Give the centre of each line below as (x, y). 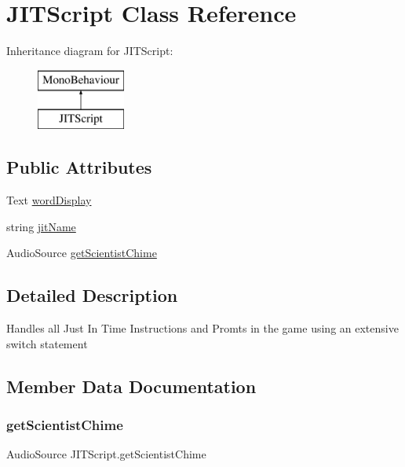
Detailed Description (92, 295)
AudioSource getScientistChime (82, 253)
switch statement (47, 343)
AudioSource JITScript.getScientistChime (106, 454)
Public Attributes (79, 167)
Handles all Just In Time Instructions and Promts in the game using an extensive (202, 328)
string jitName (41, 226)
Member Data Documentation (131, 386)
